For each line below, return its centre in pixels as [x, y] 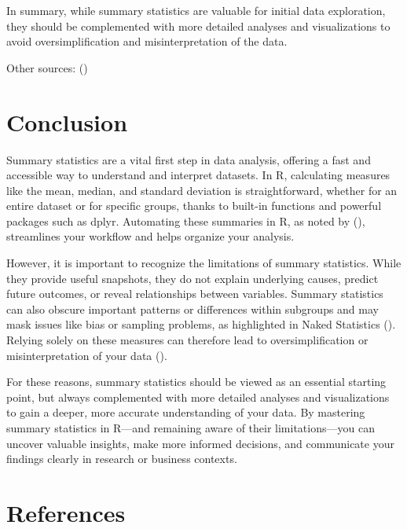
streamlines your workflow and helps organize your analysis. [150, 236]
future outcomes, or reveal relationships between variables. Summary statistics [195, 294]
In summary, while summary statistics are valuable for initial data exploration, [196, 10]
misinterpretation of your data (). [87, 355]
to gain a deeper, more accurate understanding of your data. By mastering [186, 412]
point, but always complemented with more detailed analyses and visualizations [198, 397]
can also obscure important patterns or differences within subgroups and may [192, 309]
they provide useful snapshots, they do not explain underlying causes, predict [192, 278]
